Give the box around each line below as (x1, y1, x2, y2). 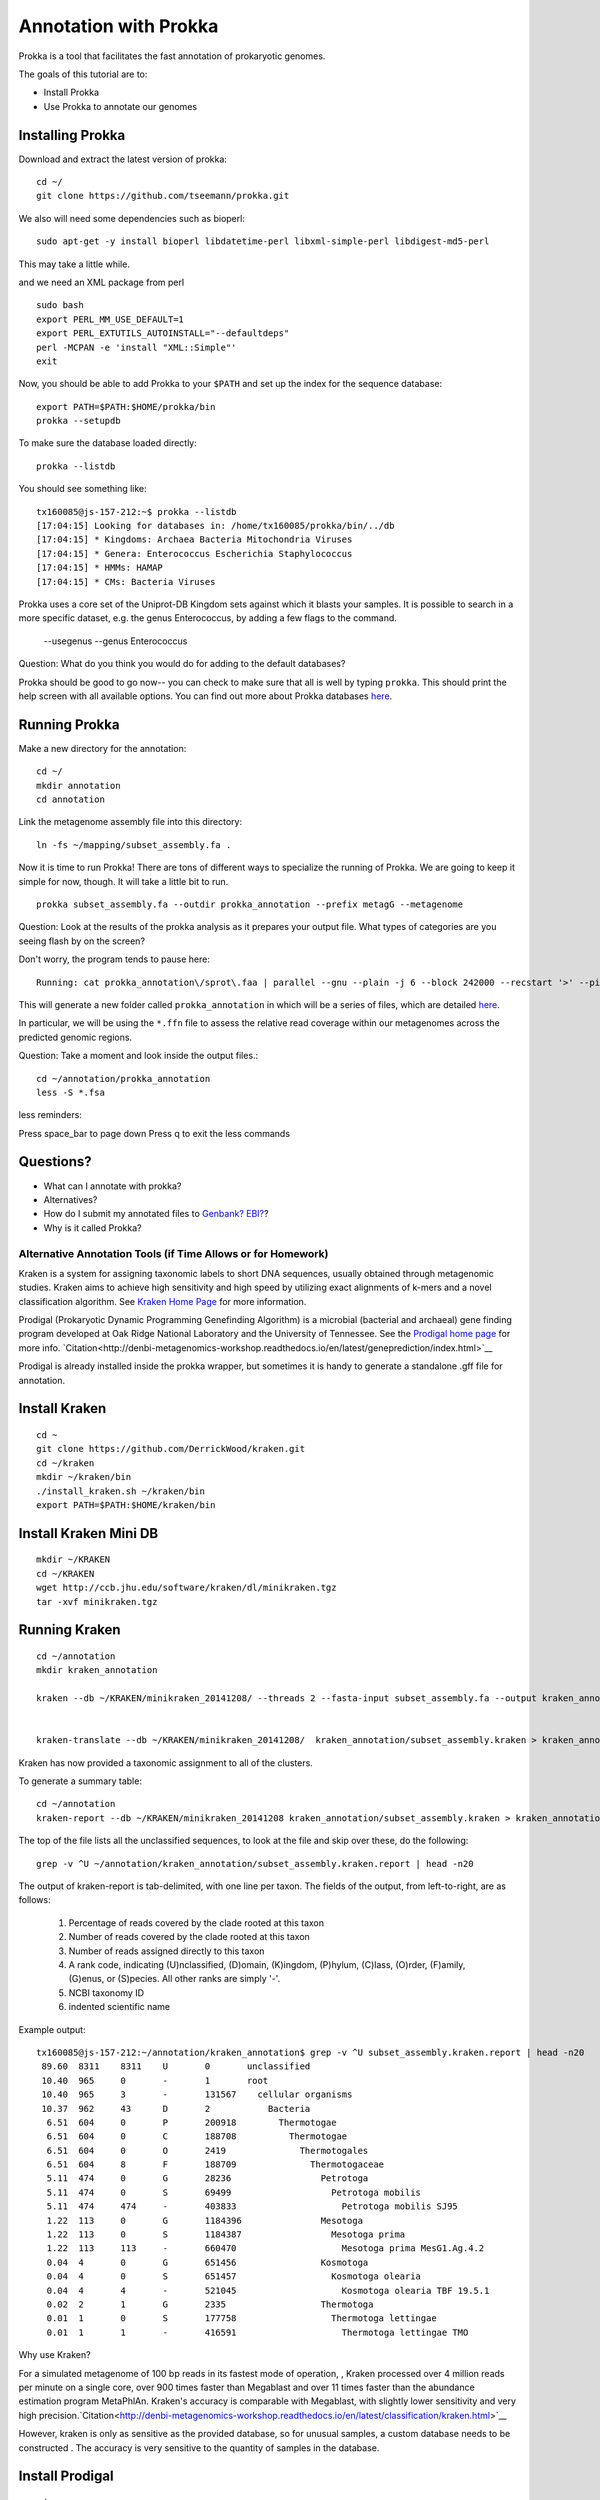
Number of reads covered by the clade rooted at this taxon (68, 1931, 310, 1943)
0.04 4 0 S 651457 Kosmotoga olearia (46, 2271, 422, 2282)
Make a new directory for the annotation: (18, 742, 187, 754)
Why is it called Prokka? (43, 1221, 142, 1234)
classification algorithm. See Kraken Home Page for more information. (18, 1295, 307, 1307)
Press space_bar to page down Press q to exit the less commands (18, 1127, 290, 1139)
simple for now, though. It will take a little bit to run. (18, 875, 229, 887)
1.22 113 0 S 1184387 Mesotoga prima (46, 2229, 406, 2240)
